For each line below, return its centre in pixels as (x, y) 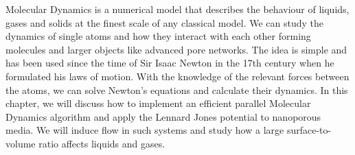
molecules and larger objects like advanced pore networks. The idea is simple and (176, 49)
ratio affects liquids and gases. (102, 143)
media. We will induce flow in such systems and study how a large (145, 130)
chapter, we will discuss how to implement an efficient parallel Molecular (158, 103)
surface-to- (309, 130)
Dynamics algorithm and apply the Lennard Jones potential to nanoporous (163, 116)
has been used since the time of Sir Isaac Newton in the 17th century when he (170, 63)
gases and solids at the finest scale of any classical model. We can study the (165, 22)
